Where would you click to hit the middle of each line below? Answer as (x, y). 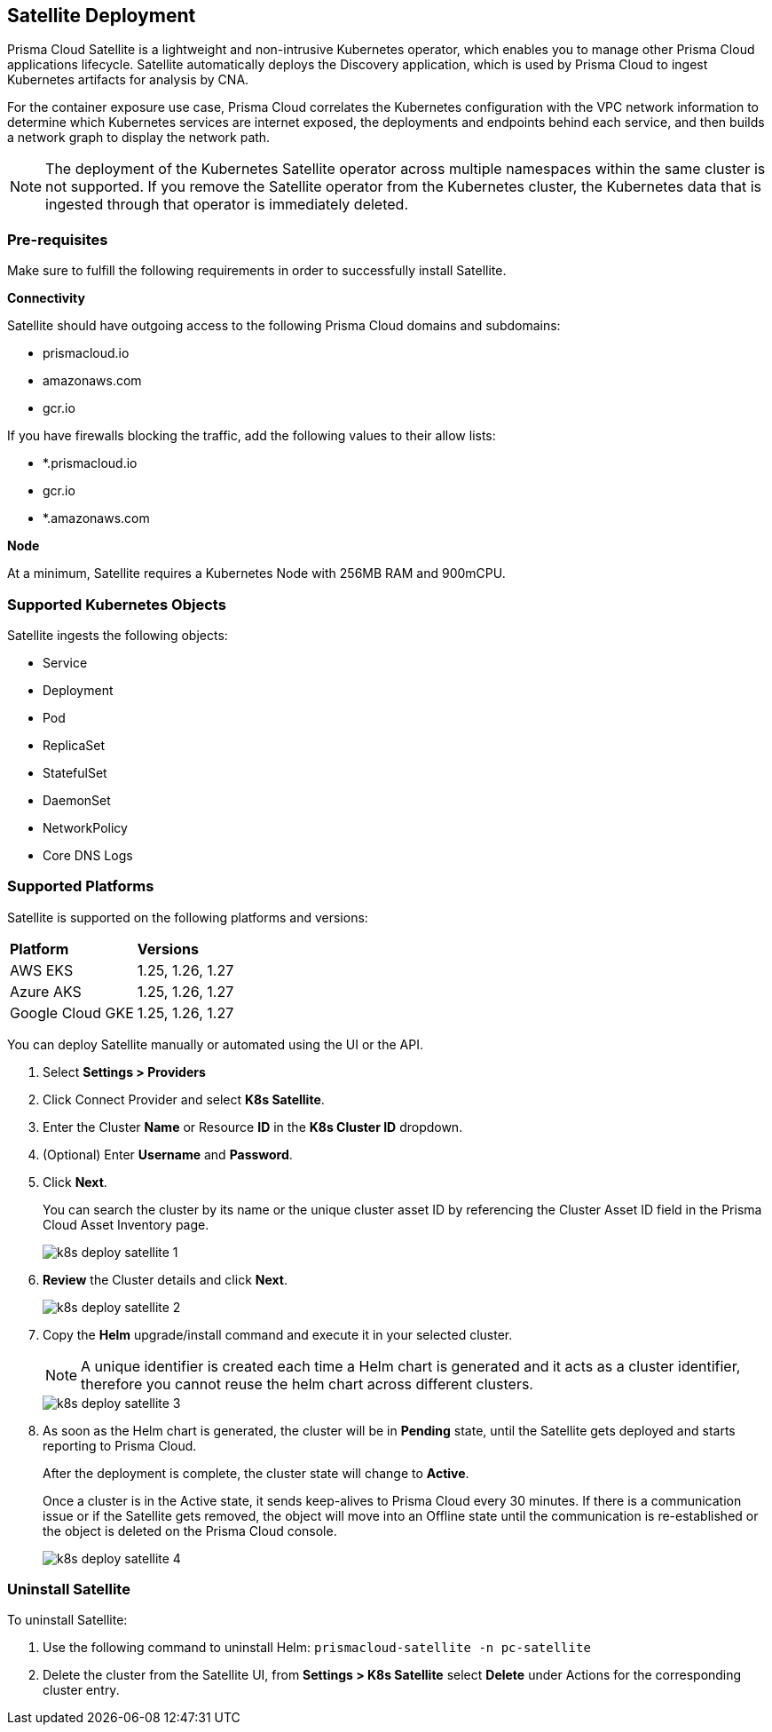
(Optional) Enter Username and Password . (168, 1154)
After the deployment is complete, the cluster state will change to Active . (256, 1473)
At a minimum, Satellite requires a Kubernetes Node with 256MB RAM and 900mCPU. (256, 573)
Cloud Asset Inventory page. (126, 1224)
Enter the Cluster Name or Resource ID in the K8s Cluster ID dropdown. (253, 1127)
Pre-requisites (58, 239)
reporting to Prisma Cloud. (120, 1445)
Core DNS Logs (88, 855)
